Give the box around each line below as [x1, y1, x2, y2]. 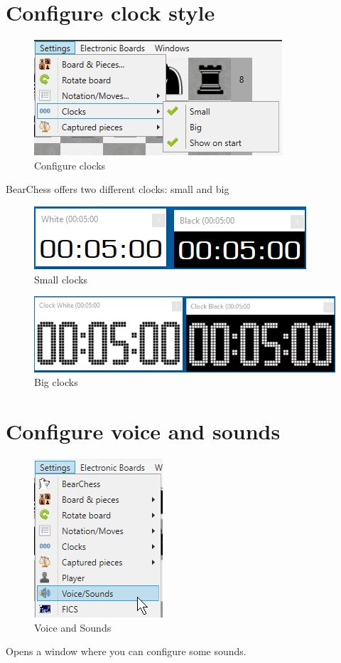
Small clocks [34, 271, 88, 286]
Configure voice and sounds [6, 417, 281, 446]
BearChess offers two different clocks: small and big [6, 182, 229, 197]
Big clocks [34, 375, 78, 390]
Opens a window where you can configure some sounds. [6, 644, 247, 659]
